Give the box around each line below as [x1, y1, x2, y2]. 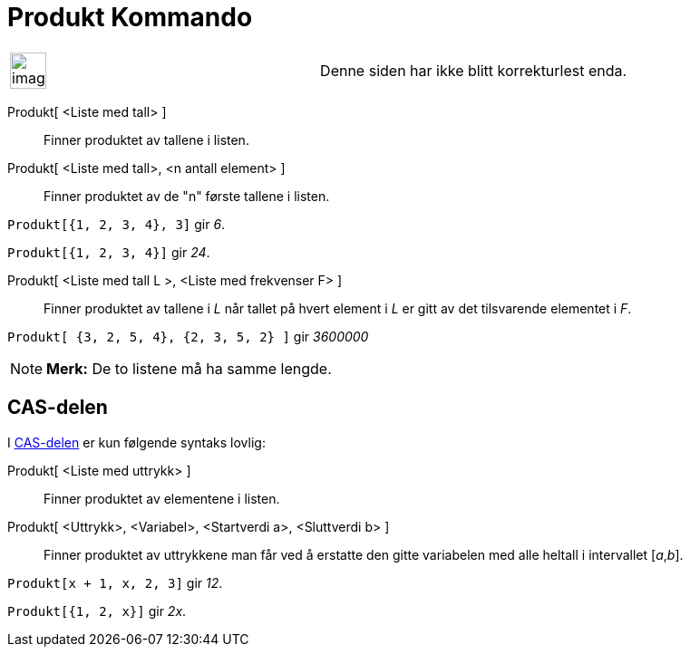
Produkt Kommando [7, 2, 253, 33]
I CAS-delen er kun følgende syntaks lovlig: [7, 434, 266, 450]
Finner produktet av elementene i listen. [44, 490, 280, 506]
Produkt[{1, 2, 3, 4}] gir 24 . [7, 244, 210, 260]
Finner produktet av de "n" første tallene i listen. [44, 188, 330, 204]
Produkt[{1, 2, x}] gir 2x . [7, 602, 187, 619]
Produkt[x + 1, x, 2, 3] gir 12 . [7, 574, 223, 591]
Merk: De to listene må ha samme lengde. [46, 359, 332, 378]
